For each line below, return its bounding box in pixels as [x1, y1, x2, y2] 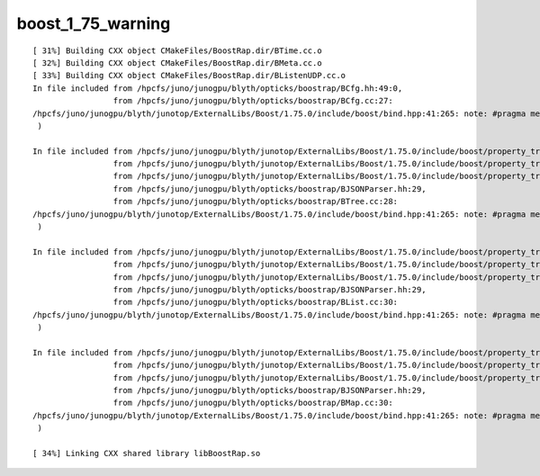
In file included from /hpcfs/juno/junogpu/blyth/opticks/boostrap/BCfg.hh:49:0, [32, 83, 403, 94]
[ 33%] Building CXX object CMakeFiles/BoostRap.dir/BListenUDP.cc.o [32, 70, 346, 81]
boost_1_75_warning [16, 13, 171, 33]
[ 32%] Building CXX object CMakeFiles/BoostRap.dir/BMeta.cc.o [32, 58, 323, 67]
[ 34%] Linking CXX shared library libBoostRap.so [32, 448, 261, 459]
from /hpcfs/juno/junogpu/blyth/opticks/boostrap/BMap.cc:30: [112, 398, 393, 409]
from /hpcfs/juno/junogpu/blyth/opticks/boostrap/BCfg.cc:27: [112, 95, 393, 106]
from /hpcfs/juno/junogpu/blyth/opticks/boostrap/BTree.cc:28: [112, 196, 399, 207]
